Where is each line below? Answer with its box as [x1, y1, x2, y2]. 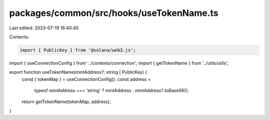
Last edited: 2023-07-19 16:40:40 [9, 25, 79, 31]
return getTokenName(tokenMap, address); [21, 99, 111, 105]
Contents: [9, 34, 29, 40]
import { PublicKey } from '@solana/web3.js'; [19, 47, 136, 53]
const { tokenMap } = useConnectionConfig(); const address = [21, 76, 151, 82]
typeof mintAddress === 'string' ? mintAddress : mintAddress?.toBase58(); [34, 88, 189, 94]
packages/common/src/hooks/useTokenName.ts [9, 7, 218, 18]
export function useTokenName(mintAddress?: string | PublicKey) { [9, 69, 147, 75]
